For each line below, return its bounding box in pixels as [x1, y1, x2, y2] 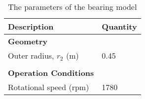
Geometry [8, 35, 48, 47]
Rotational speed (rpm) [8, 81, 89, 93]
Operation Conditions [8, 67, 94, 78]
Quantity [102, 21, 137, 32]
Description [8, 21, 54, 32]
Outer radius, [8, 50, 54, 61]
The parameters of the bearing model [8, 1, 137, 12]
